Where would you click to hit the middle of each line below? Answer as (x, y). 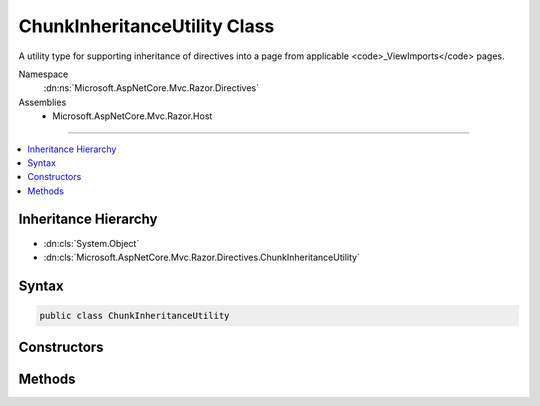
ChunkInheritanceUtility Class (146, 26)
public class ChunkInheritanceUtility (134, 315)
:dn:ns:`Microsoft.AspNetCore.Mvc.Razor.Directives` (151, 88)
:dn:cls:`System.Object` (91, 243)
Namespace (43, 74)
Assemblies (42, 102)
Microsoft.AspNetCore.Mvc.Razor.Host (132, 116)
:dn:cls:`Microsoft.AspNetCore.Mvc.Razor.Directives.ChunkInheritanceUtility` (201, 257)
